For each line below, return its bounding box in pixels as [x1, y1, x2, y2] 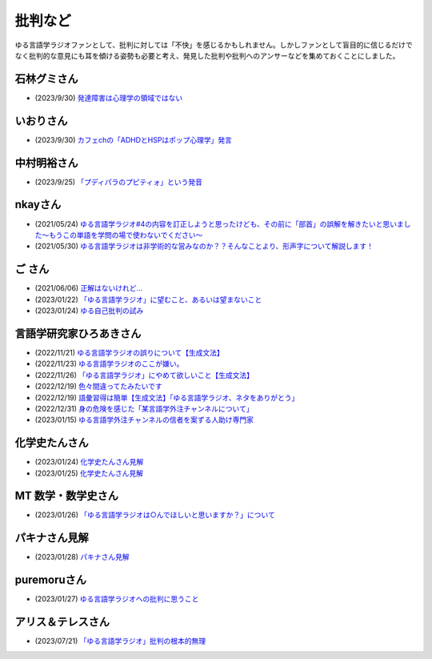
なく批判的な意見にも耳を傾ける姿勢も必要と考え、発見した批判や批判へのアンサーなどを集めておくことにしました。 [14, 50, 400, 60]
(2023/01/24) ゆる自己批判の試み [34, 306, 144, 315]
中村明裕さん [14, 156, 78, 170]
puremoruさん [14, 573, 87, 587]
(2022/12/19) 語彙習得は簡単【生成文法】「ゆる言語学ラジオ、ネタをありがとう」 [34, 392, 299, 402]
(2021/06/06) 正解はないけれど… [34, 283, 143, 293]
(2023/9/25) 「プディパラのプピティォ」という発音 [34, 177, 203, 187]
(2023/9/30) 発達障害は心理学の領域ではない [34, 93, 183, 102]
